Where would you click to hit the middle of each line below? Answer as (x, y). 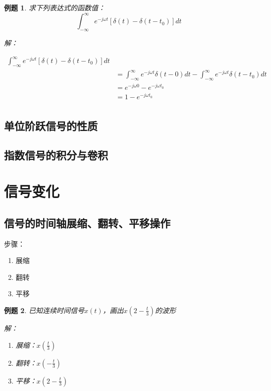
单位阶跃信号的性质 (51, 125)
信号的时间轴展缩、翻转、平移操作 (87, 223)
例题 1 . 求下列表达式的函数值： (54, 7)
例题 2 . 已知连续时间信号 (44, 310)
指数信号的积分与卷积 (56, 155)
